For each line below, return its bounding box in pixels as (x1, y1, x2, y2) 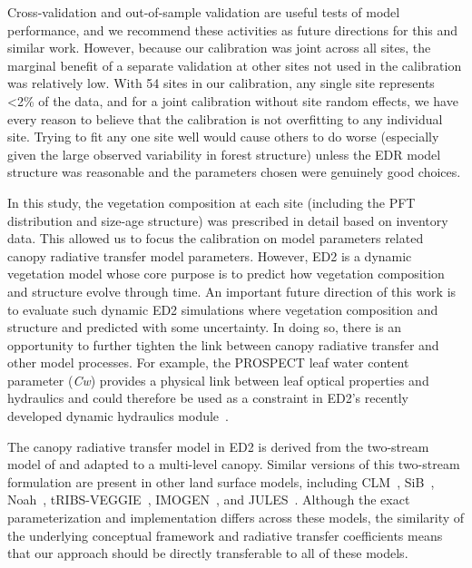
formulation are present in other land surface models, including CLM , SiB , (7, 472, 435, 491)
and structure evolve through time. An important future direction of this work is (7, 281, 457, 300)
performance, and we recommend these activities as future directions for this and (7, 20, 458, 39)
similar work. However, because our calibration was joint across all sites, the (7, 38, 431, 57)
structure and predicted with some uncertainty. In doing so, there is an (7, 318, 402, 337)
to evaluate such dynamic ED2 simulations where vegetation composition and (7, 299, 438, 318)
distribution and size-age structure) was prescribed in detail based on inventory (7, 211, 448, 230)
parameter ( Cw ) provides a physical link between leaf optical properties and (7, 370, 429, 389)
